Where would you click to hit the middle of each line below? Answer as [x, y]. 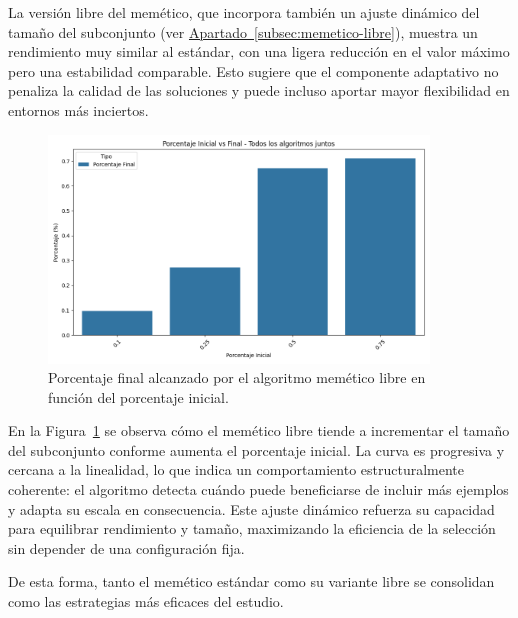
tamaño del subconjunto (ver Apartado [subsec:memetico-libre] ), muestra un [243, 31]
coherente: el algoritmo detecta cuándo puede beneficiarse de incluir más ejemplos [258, 489]
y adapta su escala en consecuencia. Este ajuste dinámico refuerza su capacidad [251, 508]
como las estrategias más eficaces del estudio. [146, 601]
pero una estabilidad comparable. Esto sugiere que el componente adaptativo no [253, 70]
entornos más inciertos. [78, 109]
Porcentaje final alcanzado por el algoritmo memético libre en [237, 377]
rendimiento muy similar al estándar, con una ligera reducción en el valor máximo [259, 51]
